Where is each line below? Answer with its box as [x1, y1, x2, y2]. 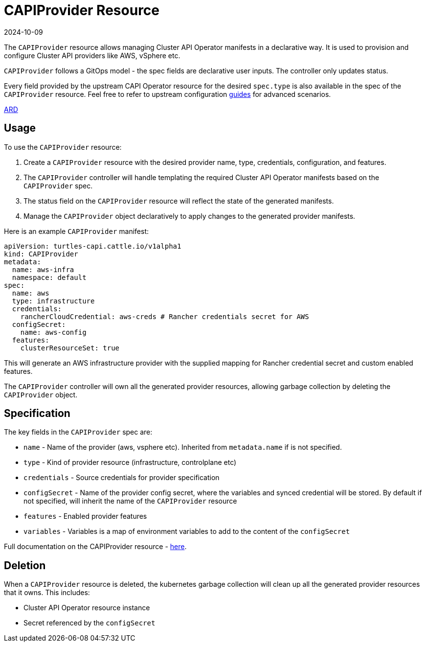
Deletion [4, 559, 46, 572]
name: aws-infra [12, 265, 74, 274]
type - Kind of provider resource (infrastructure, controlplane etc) [23, 458, 237, 467]
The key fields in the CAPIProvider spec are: [4, 428, 153, 437]
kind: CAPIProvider [4, 250, 78, 258]
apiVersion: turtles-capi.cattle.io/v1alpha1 [4, 242, 181, 250]
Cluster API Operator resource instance [23, 603, 150, 612]
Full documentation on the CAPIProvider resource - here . [4, 542, 187, 551]
